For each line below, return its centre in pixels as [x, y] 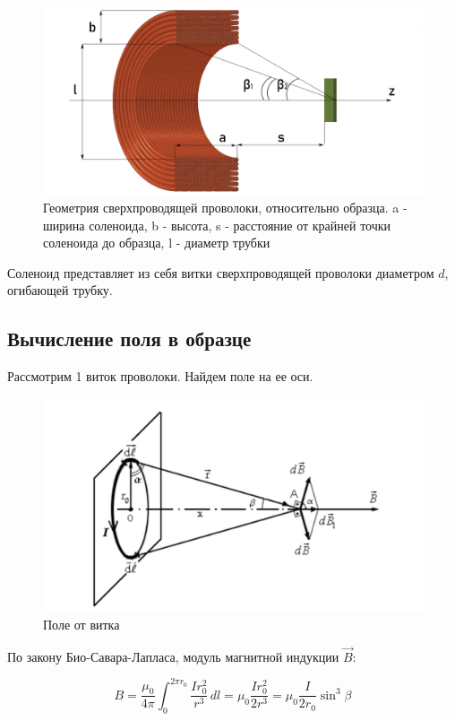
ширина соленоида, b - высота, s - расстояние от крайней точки [217, 225]
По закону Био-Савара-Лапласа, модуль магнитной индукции [173, 656]
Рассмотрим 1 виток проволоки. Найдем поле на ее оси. [160, 376]
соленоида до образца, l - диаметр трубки [157, 243]
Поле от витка [82, 624]
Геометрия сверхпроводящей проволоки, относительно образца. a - [225, 208]
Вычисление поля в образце [129, 339]
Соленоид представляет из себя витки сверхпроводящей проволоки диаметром [221, 272]
